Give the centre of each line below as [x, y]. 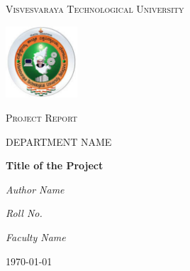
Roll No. [24, 213]
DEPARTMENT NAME [59, 141]
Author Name [35, 189]
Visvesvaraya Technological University [95, 9]
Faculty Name [36, 237]
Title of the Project [55, 165]
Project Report [41, 117]
